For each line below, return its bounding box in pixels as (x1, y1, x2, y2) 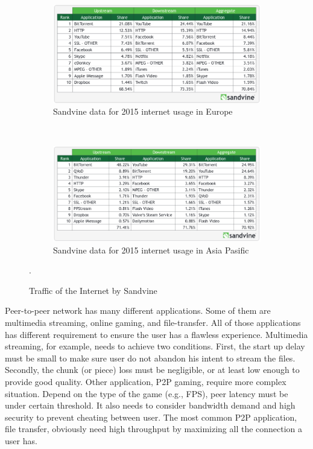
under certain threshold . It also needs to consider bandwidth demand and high (5, 399, 296, 412)
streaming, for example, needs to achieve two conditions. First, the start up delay (5, 340, 305, 352)
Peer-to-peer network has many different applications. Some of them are (5, 304, 271, 317)
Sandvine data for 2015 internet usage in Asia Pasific (53, 243, 249, 256)
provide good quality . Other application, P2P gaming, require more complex (5, 375, 286, 387)
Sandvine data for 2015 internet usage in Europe (53, 105, 233, 118)
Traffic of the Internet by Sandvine (29, 284, 157, 296)
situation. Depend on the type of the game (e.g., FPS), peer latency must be (5, 387, 288, 400)
